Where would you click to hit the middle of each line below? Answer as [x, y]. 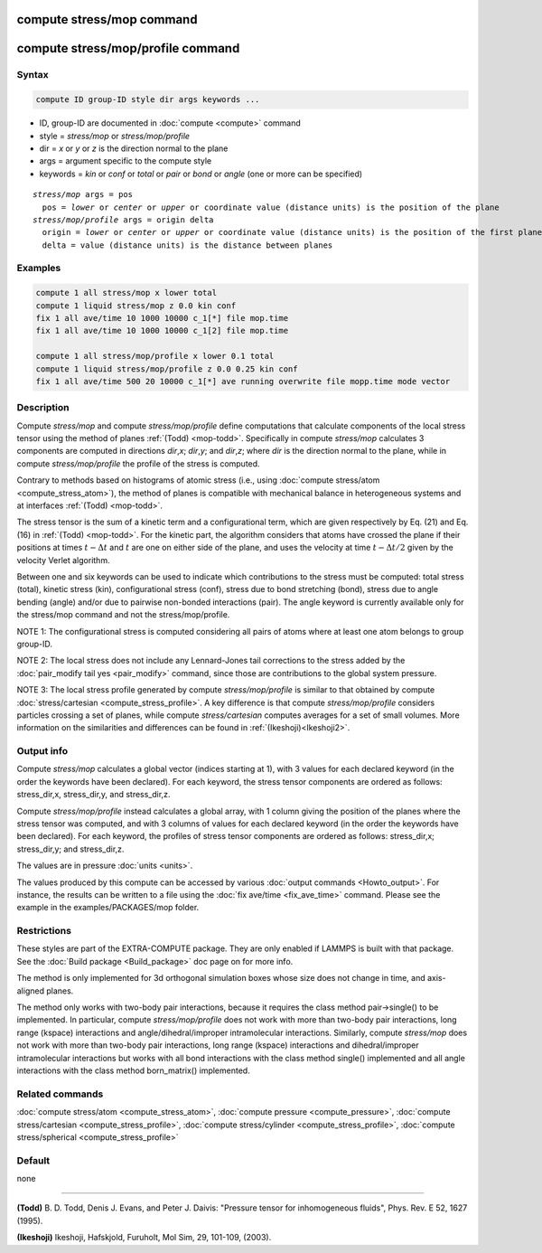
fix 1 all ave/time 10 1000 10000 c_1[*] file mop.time [162, 318]
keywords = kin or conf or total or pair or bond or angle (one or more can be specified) [201, 174]
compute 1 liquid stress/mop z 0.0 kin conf [136, 306]
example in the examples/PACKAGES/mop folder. [108, 908]
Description [43, 408]
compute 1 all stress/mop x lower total [126, 293]
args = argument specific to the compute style [126, 161]
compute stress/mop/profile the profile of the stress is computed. [139, 463]
